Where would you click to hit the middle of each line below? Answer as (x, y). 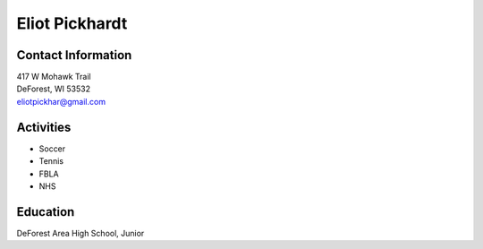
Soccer (52, 149)
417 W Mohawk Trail (54, 77)
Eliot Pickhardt (72, 23)
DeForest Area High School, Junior (80, 233)
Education (46, 212)
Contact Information (74, 55)
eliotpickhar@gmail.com (61, 101)
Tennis (51, 161)
